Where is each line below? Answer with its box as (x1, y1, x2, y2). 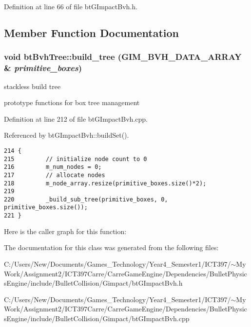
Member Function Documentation (4, 25, 179, 40)
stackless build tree (4, 81, 61, 91)
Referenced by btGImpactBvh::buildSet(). (4, 130, 129, 140)
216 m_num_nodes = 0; (4, 163, 102, 171)
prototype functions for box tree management (4, 97, 140, 108)
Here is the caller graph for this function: (4, 226, 127, 236)
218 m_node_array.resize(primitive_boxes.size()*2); (4, 180, 207, 187)
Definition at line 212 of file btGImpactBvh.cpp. (4, 113, 148, 124)
